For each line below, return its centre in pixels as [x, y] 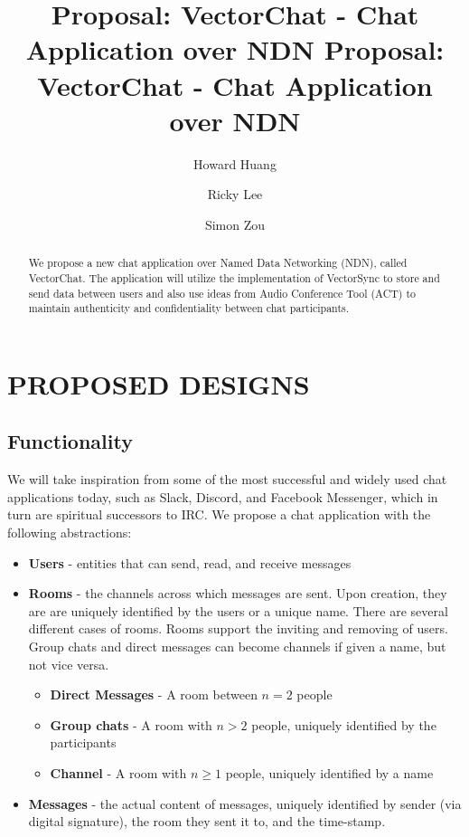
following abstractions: [70, 533]
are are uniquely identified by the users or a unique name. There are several [238, 610]
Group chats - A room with [131, 724]
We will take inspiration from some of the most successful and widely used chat [227, 479]
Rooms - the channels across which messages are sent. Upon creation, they [238, 593]
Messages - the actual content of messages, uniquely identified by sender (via [245, 803]
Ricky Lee [235, 194]
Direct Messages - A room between [154, 694]
